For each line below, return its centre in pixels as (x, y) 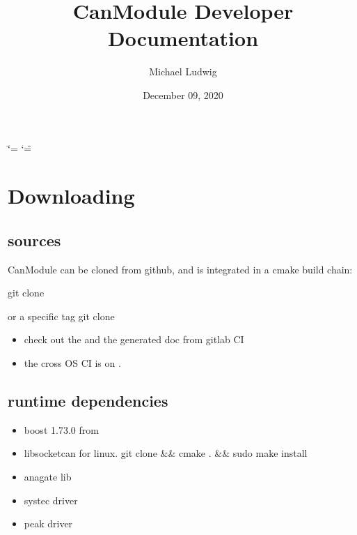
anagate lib (48, 477)
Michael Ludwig (183, 71)
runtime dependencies (88, 401)
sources (34, 240)
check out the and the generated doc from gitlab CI (134, 339)
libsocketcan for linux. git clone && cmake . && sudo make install (166, 453)
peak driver (48, 523)
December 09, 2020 (183, 95)
